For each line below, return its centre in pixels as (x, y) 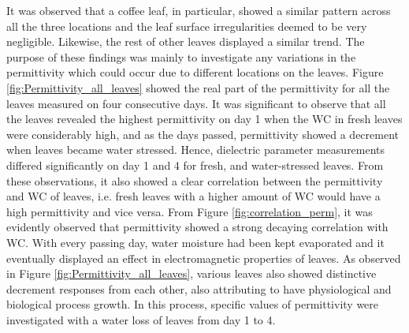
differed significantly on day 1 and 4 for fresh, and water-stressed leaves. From (195, 165)
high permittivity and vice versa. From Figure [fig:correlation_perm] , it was (190, 211)
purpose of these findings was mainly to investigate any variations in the (181, 56)
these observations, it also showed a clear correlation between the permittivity (195, 180)
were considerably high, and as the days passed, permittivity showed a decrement (203, 134)
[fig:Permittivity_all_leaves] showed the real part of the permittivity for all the (198, 87)
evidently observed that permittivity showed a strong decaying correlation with (197, 227)
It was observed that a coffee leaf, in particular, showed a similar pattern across (199, 10)
